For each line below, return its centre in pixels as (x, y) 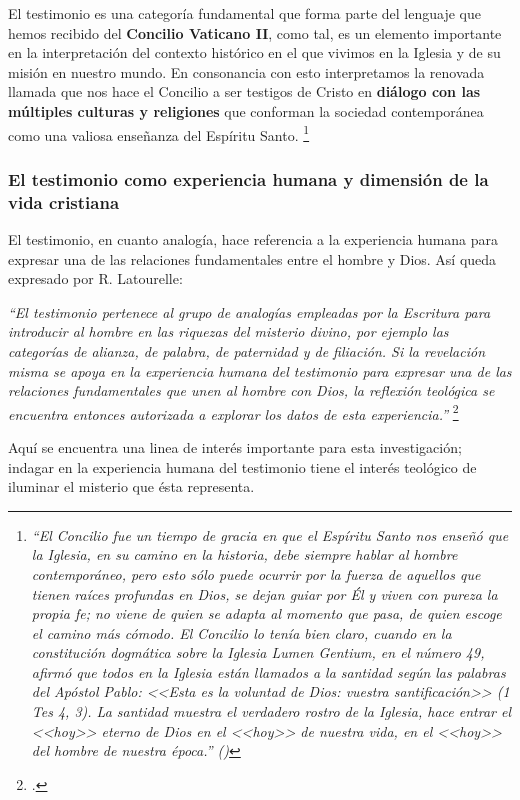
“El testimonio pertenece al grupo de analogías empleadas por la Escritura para (249, 311)
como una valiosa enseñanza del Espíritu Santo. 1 (159, 133)
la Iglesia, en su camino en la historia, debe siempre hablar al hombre (244, 554)
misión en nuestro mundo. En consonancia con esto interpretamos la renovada (246, 71)
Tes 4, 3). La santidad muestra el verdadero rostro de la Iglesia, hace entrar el (271, 711)
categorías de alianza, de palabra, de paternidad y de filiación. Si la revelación (247, 350)
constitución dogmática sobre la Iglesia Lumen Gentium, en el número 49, (258, 652)
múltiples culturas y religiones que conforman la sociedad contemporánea (246, 110)
